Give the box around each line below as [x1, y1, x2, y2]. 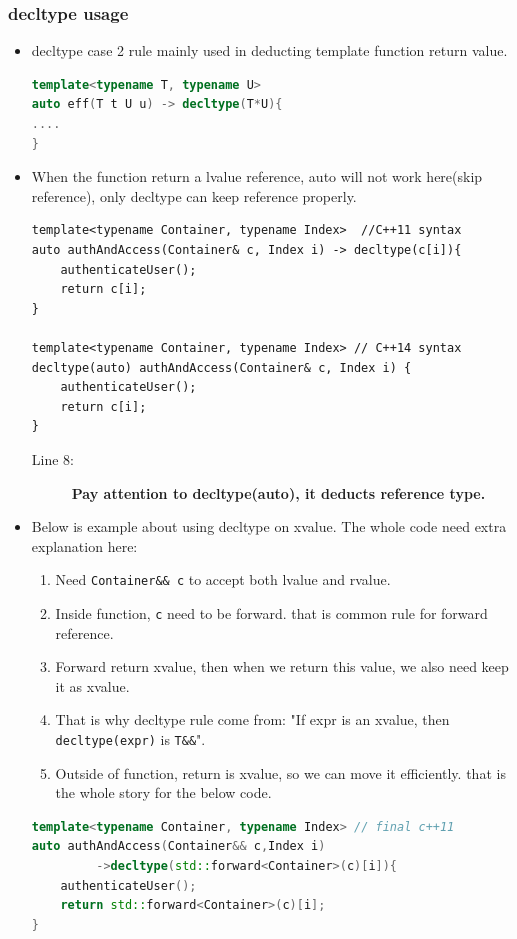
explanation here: [31, 535, 138, 556]
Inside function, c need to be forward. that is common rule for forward [55, 602, 488, 623]
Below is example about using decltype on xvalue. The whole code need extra [31, 516, 507, 537]
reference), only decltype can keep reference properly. [31, 185, 357, 206]
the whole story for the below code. [55, 782, 272, 803]
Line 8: [31, 448, 74, 469]
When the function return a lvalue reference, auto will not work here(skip [31, 166, 483, 187]
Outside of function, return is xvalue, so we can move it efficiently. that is [55, 762, 506, 783]
